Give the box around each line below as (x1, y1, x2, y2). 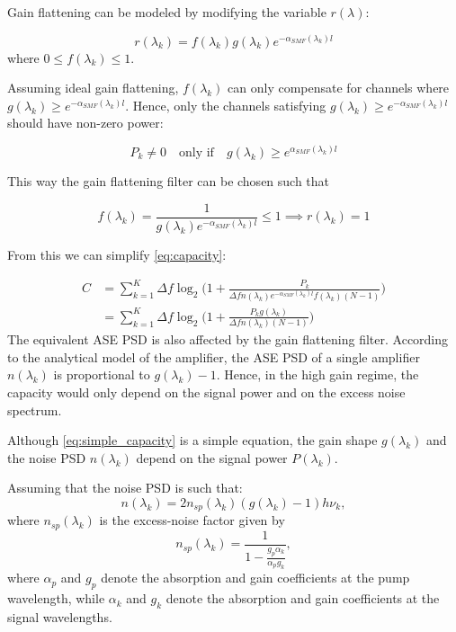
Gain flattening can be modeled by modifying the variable (7, 3, 326, 21)
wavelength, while (7, 589, 105, 608)
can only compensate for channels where (228, 78, 450, 97)
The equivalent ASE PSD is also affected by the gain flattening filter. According (7, 330, 449, 349)
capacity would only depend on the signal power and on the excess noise (7, 382, 406, 401)
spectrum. (7, 400, 62, 419)
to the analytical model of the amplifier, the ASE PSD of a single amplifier (7, 347, 420, 366)
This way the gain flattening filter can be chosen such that (7, 172, 330, 190)
